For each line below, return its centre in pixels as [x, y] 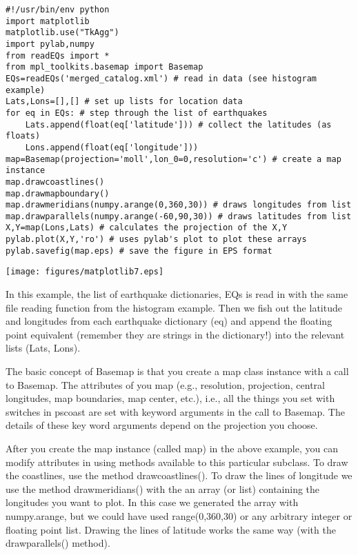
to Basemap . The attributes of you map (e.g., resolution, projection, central [165, 384]
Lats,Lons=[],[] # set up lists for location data [124, 102]
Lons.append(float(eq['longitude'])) [112, 147]
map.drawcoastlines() [55, 182]
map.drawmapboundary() [58, 193]
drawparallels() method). [58, 543]
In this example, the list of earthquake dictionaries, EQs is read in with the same [177, 294]
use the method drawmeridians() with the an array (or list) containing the [163, 488]
